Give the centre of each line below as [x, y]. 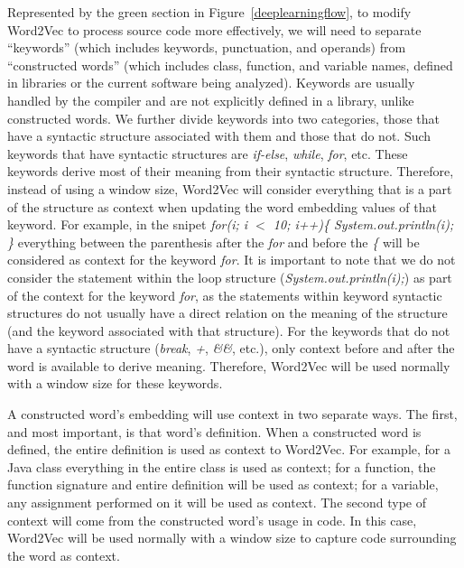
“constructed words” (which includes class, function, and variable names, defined [230, 65]
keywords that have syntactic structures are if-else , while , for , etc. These [208, 153]
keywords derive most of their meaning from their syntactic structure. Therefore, [231, 171]
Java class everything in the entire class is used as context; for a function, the [222, 466]
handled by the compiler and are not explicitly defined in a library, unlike [211, 100]
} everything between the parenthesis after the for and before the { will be [213, 242]
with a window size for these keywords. [115, 383]
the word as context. [64, 555]
